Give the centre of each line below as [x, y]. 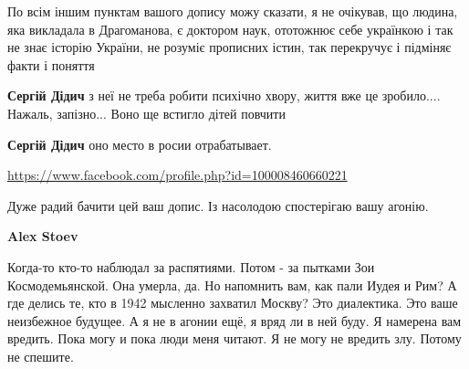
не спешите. [41, 356]
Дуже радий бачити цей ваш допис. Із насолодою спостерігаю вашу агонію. [218, 205]
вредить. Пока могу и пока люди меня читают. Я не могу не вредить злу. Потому [234, 338]
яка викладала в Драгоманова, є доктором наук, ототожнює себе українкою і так [230, 29]
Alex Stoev [43, 236]
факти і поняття [51, 64]
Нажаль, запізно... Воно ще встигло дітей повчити [146, 113]
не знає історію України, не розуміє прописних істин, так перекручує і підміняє [229, 47]
